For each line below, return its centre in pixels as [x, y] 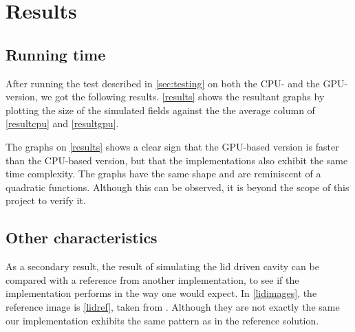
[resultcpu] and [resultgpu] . [62, 123]
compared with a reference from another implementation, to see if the [152, 279]
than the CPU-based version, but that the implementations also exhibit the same [177, 160]
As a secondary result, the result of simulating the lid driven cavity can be [162, 266]
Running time [56, 54]
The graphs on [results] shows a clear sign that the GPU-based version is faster [172, 146]
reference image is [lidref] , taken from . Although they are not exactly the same [173, 306]
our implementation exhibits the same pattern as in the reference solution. [162, 320]
